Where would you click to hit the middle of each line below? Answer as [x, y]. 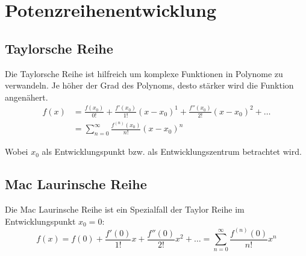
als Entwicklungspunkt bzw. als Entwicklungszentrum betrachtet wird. [172, 151]
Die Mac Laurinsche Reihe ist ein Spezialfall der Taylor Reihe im [125, 209]
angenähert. [27, 97]
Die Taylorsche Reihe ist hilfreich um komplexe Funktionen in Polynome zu [144, 73]
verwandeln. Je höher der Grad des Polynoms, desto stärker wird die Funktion [149, 85]
